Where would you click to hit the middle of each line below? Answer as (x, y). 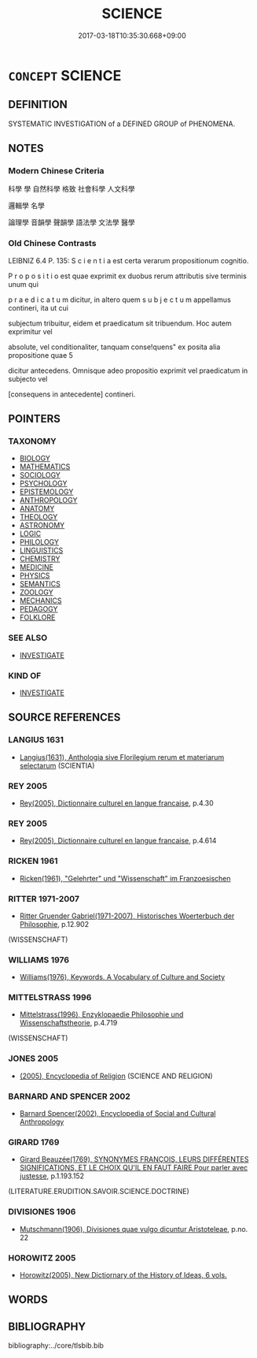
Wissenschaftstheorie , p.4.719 (68, 1023)
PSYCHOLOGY (43, 484)
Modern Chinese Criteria (56, 171)
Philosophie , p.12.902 (54, 924)
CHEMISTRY (40, 559)
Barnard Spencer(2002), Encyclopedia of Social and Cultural (117, 1114)
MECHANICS (40, 601)
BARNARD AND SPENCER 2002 (70, 1096)
